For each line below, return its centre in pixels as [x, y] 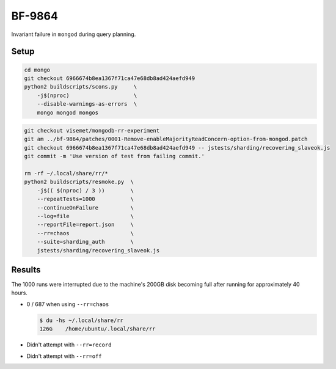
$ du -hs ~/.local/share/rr [81, 320]
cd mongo [37, 70]
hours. [19, 293]
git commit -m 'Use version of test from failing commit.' [114, 156]
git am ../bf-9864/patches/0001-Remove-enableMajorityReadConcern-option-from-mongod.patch [166, 139]
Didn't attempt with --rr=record [69, 345]
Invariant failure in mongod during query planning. [74, 34]
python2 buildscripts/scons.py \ [81, 87]
